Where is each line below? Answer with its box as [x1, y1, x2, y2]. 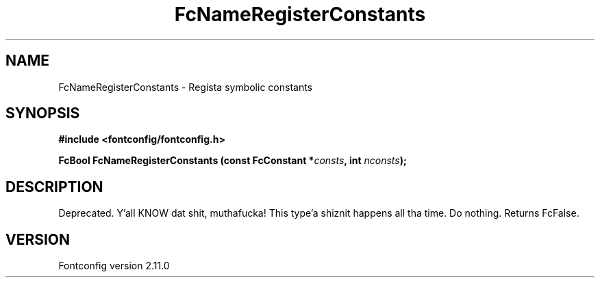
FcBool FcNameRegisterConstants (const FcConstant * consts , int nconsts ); [58, 154, 407, 167]
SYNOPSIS [5, 105, 80, 122]
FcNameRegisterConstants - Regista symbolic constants [58, 81, 313, 93]
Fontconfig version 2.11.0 [58, 260, 170, 272]
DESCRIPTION [5, 178, 103, 196]
